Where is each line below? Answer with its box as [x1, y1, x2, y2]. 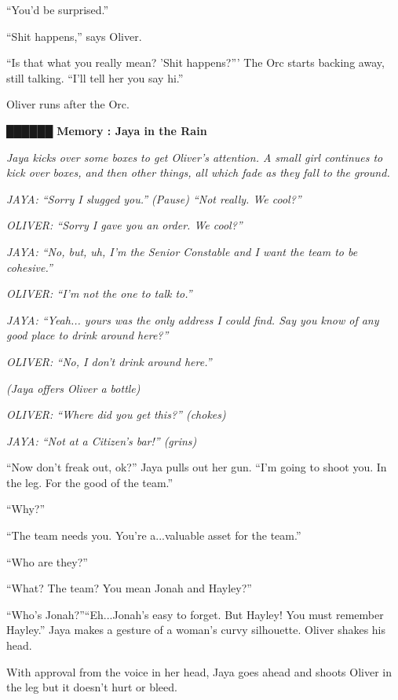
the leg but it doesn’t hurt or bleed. [6, 679, 177, 695]
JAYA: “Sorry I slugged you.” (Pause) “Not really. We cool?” [6, 190, 301, 207]
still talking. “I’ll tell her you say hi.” [6, 69, 184, 86]
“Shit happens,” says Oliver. [6, 27, 142, 44]
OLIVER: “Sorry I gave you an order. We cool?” [6, 217, 243, 233]
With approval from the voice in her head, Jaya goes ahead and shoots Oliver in [6, 663, 392, 680]
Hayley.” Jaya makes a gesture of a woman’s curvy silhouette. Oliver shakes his [6, 621, 386, 638]
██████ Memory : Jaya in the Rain [6, 122, 207, 138]
